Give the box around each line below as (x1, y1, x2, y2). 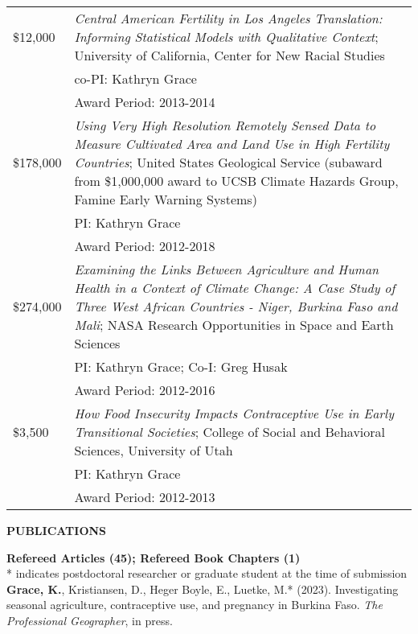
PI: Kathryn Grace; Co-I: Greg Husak (74, 357, 288, 376)
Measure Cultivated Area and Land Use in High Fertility (74, 134, 390, 153)
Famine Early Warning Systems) (74, 190, 257, 208)
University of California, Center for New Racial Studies (74, 46, 385, 64)
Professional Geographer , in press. (6, 611, 173, 628)
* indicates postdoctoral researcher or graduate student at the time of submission (6, 565, 408, 582)
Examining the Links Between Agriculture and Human (74, 260, 379, 278)
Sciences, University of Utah (74, 441, 233, 459)
